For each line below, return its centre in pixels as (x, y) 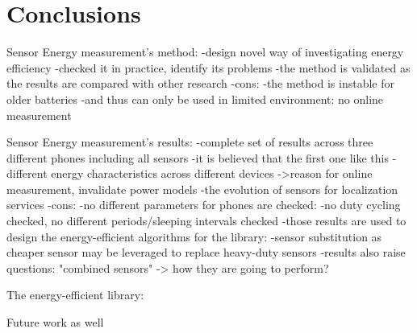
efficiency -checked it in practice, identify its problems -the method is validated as (208, 67)
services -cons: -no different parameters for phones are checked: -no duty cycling (204, 205)
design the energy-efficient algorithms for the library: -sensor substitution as (194, 236)
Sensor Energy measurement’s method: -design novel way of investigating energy (205, 52)
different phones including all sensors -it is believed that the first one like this (198, 157)
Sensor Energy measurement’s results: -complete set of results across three (190, 142)
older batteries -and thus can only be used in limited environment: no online (195, 99)
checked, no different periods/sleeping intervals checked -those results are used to (206, 221)
